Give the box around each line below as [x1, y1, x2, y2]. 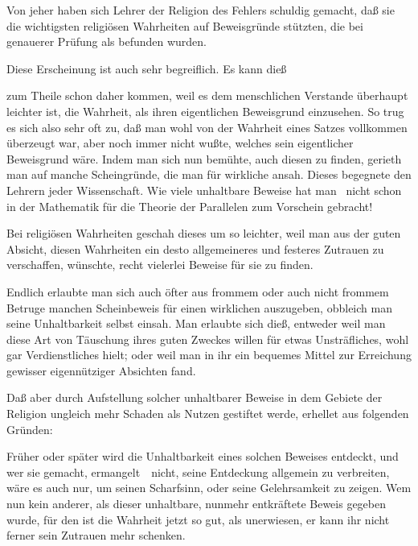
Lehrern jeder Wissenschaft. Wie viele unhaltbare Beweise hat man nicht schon [6, 181, 402, 198]
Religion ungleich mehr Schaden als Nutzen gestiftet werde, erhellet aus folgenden [6, 405, 409, 422]
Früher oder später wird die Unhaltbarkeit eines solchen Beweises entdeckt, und [6, 448, 399, 465]
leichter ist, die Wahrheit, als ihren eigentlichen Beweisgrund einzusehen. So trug [6, 102, 404, 119]
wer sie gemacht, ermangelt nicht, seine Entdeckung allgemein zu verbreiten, [6, 463, 390, 480]
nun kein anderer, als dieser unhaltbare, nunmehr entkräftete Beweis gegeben [6, 495, 386, 512]
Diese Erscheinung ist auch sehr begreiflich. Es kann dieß [6, 60, 287, 77]
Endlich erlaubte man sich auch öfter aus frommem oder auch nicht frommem [6, 283, 389, 300]
